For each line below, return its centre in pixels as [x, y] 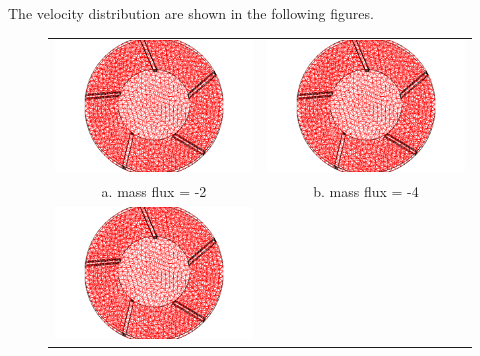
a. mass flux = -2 [154, 191]
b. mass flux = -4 [366, 191]
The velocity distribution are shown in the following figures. [191, 13]
